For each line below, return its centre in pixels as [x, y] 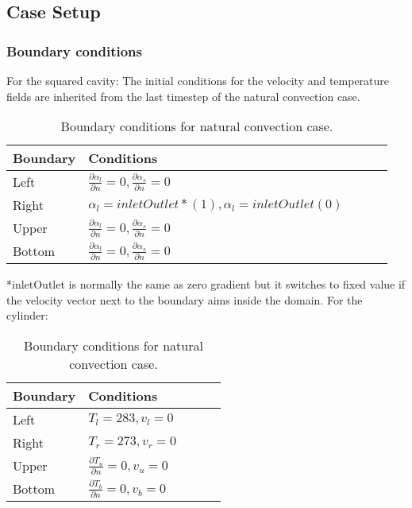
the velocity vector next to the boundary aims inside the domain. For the [185, 299]
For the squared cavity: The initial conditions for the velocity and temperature [198, 80]
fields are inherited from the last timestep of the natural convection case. [183, 96]
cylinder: [27, 315]
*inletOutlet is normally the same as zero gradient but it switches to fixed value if [206, 284]
